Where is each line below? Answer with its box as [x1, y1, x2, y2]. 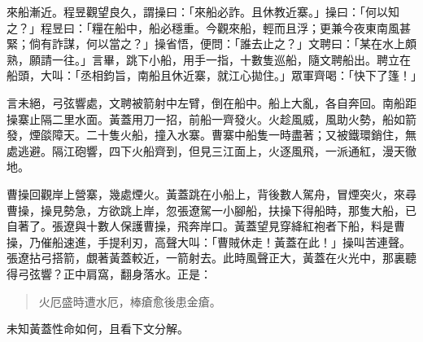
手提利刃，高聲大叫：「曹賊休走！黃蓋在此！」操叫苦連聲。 [97, 233, 411, 250]
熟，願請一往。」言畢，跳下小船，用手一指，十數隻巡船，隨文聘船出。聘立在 [7, 50, 411, 68]
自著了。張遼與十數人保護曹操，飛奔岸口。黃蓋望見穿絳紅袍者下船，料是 [7, 217, 394, 235]
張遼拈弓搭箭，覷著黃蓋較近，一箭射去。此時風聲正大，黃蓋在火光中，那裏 [7, 249, 405, 266]
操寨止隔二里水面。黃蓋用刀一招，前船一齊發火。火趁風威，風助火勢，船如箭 [7, 110, 416, 127]
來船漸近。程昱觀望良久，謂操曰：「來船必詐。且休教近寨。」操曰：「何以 [7, 3, 388, 20]
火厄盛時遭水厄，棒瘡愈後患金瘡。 [38, 292, 221, 309]
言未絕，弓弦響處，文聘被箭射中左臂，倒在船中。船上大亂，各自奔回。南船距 [7, 94, 416, 111]
